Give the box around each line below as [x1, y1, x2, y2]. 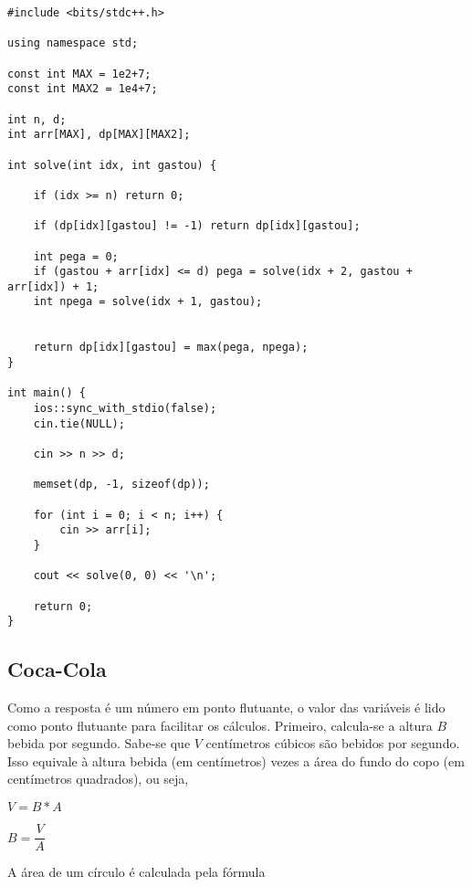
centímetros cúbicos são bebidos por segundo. [205, 734, 460, 753]
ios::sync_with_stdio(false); [33, 402, 217, 416]
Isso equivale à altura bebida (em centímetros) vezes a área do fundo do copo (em [7, 751, 465, 770]
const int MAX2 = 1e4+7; [7, 82, 158, 96]
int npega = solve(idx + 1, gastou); [33, 295, 263, 309]
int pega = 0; [33, 249, 119, 263]
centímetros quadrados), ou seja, [7, 769, 189, 788]
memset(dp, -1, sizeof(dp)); [33, 478, 210, 491]
